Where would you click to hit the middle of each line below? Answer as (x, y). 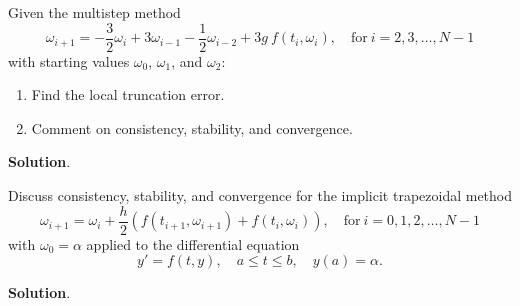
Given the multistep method (94, 12)
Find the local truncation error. (128, 94)
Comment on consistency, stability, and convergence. (192, 127)
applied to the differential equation (193, 243)
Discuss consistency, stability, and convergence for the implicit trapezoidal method (260, 195)
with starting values (69, 60)
